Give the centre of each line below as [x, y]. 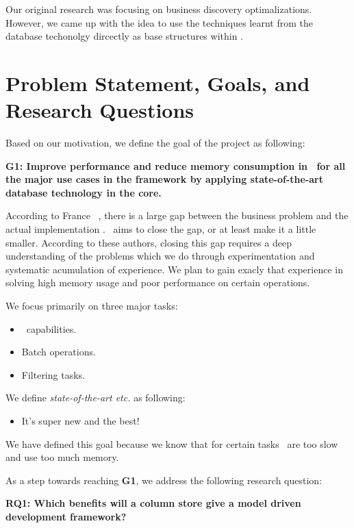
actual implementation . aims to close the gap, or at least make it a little [161, 229]
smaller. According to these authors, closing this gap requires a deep [149, 242]
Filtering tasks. [53, 374]
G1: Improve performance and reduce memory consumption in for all [176, 165]
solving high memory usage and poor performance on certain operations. [158, 282]
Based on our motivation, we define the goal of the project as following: [155, 143]
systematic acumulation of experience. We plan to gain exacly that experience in [174, 269]
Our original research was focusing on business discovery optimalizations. [159, 9]
